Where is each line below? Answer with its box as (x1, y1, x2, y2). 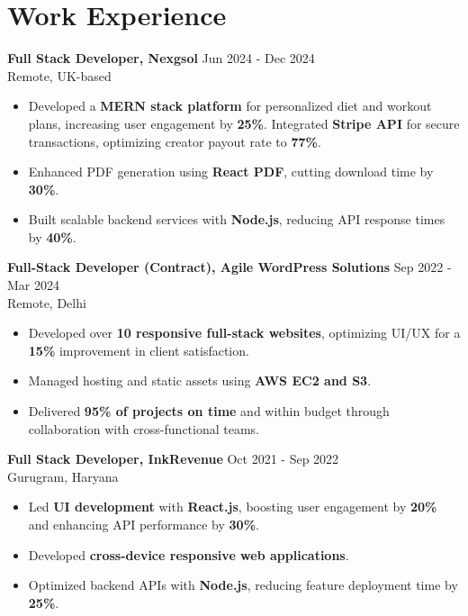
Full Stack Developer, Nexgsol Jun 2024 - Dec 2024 (7, 49, 315, 68)
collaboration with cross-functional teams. (28, 419, 260, 438)
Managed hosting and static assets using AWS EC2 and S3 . (28, 371, 372, 390)
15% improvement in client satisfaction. (28, 340, 249, 359)
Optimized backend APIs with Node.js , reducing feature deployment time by (28, 575, 458, 594)
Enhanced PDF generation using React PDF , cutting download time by (28, 162, 434, 181)
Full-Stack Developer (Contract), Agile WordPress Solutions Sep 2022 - (7, 258, 452, 276)
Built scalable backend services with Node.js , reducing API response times (28, 210, 445, 229)
